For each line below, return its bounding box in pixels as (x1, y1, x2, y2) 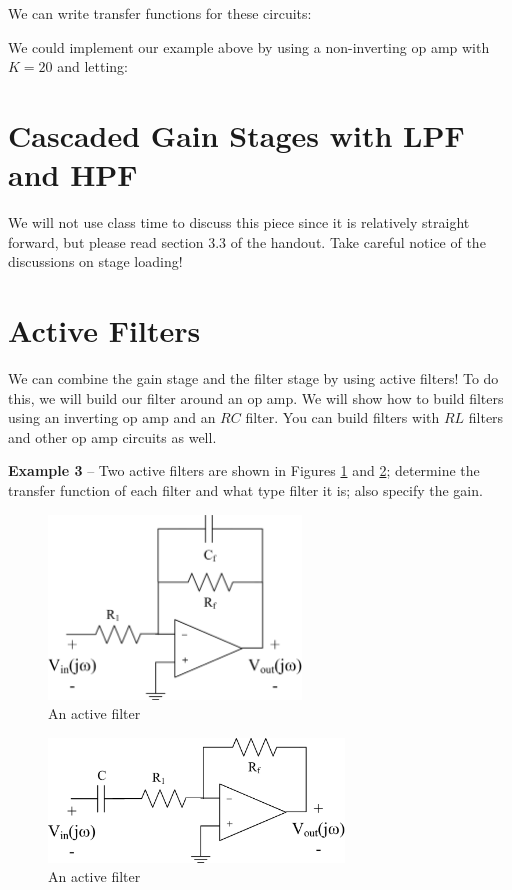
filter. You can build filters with (245, 407, 440, 428)
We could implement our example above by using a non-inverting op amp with (8, 36, 490, 57)
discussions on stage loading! (8, 251, 183, 272)
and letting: (57, 56, 129, 77)
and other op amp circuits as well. (8, 426, 217, 447)
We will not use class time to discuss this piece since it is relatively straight (8, 212, 470, 233)
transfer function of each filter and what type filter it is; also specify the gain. (8, 479, 483, 500)
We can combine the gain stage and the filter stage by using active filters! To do (8, 368, 499, 388)
